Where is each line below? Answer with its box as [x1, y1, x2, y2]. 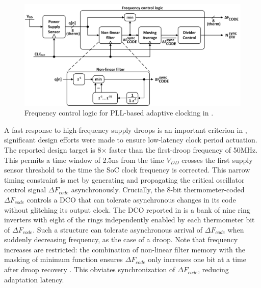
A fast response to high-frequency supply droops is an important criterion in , [4, 124, 247, 135]
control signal [4, 184, 46, 195]
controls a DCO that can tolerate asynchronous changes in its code [27, 194, 236, 205]
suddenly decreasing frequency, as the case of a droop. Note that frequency [4, 234, 238, 245]
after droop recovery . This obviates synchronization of [4, 264, 175, 275]
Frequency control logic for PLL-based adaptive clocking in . [24, 107, 214, 118]
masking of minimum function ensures [4, 254, 123, 265]
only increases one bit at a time [148, 254, 247, 265]
